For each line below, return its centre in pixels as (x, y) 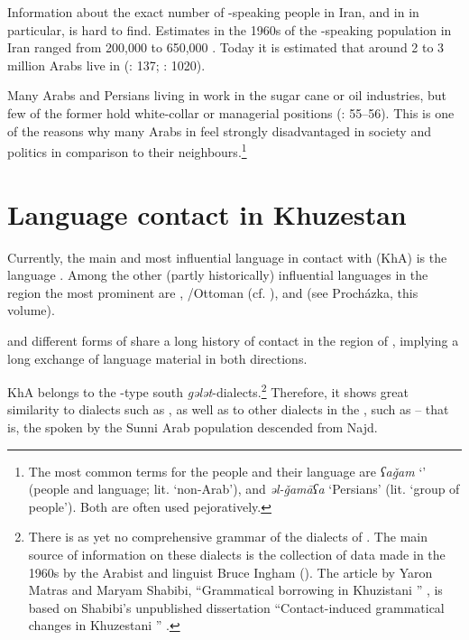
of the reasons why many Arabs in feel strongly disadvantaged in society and (219, 130)
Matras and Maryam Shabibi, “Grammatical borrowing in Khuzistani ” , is (235, 590)
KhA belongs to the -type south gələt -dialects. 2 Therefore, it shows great (208, 390)
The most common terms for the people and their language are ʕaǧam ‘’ (227, 471)
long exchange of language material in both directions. (157, 358)
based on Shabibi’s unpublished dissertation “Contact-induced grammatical (236, 607)
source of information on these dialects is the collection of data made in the (237, 554)
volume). (31, 310)
